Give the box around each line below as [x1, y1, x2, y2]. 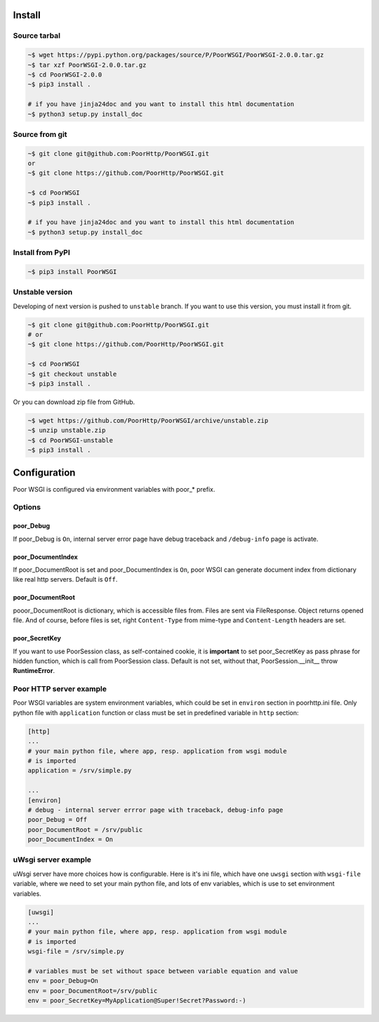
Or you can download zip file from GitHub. [13, 398, 135, 406]
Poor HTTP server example [13, 684, 107, 694]
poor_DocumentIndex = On [27, 836, 114, 844]
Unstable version [13, 287, 73, 297]
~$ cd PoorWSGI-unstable [27, 436, 114, 444]
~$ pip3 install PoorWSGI [27, 268, 117, 275]
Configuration [13, 466, 76, 478]
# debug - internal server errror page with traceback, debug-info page [27, 806, 284, 814]
